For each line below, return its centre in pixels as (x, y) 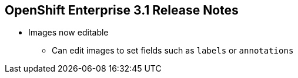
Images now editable (68, 33)
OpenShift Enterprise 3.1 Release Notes (122, 10)
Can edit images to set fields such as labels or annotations (173, 51)
